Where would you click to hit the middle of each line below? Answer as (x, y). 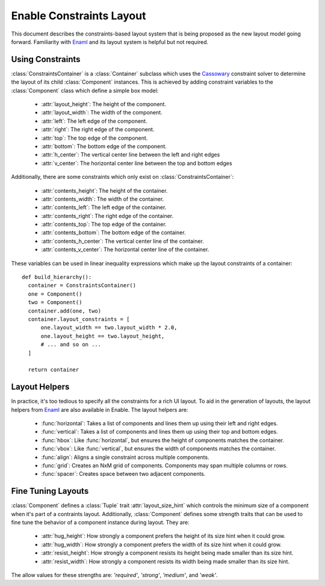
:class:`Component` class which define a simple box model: (85, 90)
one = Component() (55, 294)
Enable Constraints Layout (79, 16)
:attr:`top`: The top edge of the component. (94, 138)
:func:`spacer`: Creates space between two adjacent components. (123, 474)
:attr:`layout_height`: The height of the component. (104, 104)
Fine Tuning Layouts (50, 491)
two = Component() (55, 302)
